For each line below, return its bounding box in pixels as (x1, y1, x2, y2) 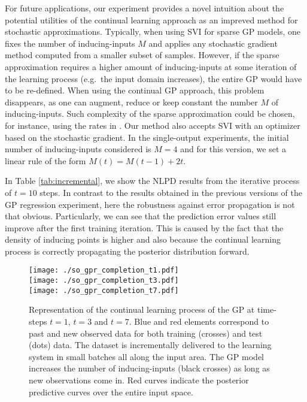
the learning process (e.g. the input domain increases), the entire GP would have (5, 72, 302, 84)
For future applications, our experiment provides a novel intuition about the (5, 2, 284, 14)
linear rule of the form (5, 154, 86, 167)
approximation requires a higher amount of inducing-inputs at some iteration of (5, 60, 297, 72)
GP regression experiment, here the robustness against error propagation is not (5, 198, 295, 210)
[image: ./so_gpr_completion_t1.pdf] (29, 266, 179, 275)
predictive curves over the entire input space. (29, 385, 193, 398)
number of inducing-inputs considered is (5, 143, 151, 155)
